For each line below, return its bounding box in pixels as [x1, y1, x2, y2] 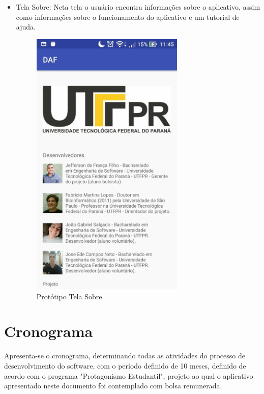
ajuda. [16, 21, 36, 32]
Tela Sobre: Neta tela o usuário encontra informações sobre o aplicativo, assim [16, 2, 260, 12]
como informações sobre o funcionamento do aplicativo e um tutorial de [16, 11, 240, 22]
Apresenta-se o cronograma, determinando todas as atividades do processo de [4, 350, 245, 361]
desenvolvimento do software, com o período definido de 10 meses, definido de [4, 360, 246, 371]
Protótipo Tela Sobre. [36, 291, 104, 301]
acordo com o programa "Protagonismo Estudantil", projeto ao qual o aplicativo [4, 370, 253, 381]
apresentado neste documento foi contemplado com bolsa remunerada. [4, 380, 222, 391]
